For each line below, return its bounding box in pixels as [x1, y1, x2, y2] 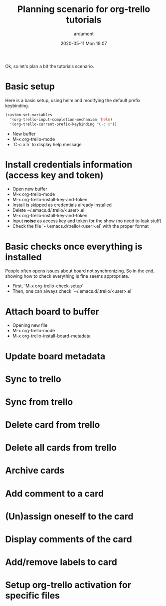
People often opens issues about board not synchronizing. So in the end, [5, 268, 155, 274]
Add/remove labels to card [5, 556, 117, 568]
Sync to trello [5, 373, 61, 385]
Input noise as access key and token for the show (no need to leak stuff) [12, 218, 162, 224]
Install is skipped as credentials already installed [12, 202, 112, 208]
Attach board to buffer [5, 306, 100, 317]
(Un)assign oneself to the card [5, 510, 134, 522]
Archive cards [5, 465, 65, 476]
